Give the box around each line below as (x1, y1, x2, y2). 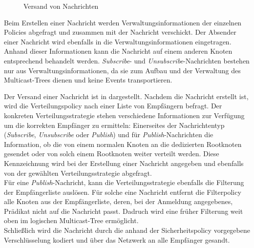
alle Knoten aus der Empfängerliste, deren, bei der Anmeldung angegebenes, (4, 196, 233, 207)
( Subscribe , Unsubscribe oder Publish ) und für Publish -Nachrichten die (4, 129, 213, 140)
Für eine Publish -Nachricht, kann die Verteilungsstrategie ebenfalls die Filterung (4, 177, 244, 187)
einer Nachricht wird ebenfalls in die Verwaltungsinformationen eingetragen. (4, 36, 232, 46)
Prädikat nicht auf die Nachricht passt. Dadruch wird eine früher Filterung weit (4, 206, 243, 216)
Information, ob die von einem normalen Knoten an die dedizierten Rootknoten (4, 139, 242, 149)
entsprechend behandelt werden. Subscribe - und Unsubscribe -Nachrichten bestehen (4, 55, 250, 65)
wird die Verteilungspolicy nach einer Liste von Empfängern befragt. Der (4, 101, 222, 111)
